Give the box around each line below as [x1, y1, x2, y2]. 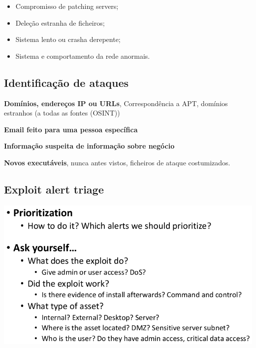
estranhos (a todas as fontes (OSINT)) [4, 108, 120, 118]
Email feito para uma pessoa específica [4, 124, 138, 134]
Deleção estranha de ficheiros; [15, 17, 105, 28]
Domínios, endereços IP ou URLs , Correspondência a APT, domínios [4, 98, 228, 108]
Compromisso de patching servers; [15, 1, 119, 11]
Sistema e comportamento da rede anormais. [15, 50, 150, 61]
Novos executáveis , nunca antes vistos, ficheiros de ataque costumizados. [4, 157, 230, 167]
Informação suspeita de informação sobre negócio [4, 141, 175, 151]
